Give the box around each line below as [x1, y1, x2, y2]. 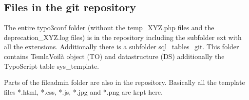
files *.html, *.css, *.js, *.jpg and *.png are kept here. [4, 86, 163, 97]
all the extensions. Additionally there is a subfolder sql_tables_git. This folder [4, 41, 239, 52]
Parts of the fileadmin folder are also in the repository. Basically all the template [4, 77, 245, 87]
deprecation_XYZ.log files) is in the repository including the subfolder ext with [4, 32, 242, 42]
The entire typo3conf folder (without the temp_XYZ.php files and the [4, 22, 214, 33]
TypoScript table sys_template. [4, 60, 99, 71]
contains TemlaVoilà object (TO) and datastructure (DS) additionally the [4, 51, 225, 61]
